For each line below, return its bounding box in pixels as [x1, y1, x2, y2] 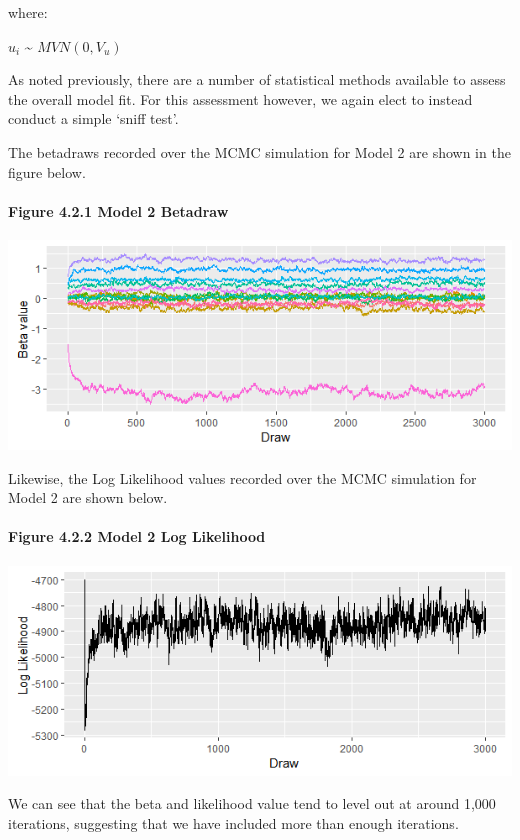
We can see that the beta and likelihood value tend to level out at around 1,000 [8, 793, 496, 814]
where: [8, 2, 48, 22]
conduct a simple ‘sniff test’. [8, 108, 179, 129]
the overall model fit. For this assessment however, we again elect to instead [8, 88, 473, 109]
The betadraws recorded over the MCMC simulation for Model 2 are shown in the [8, 141, 511, 162]
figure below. [8, 161, 86, 182]
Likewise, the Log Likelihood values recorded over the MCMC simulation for [8, 467, 477, 488]
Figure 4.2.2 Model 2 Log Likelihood [8, 526, 266, 547]
